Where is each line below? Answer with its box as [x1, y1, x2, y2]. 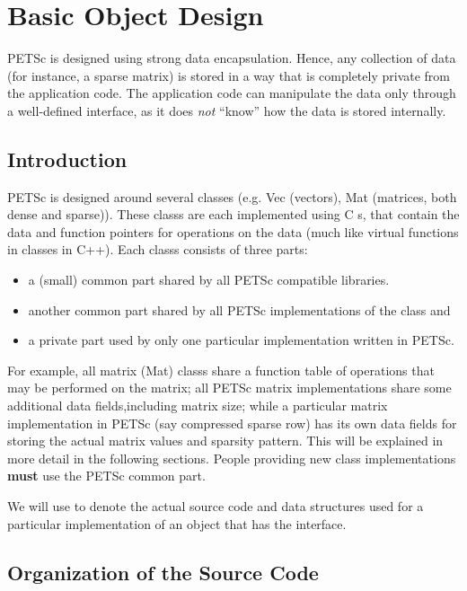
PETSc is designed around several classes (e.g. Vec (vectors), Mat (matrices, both [7, 187, 457, 206]
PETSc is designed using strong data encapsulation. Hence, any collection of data [7, 49, 456, 67]
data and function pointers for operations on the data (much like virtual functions [7, 222, 459, 241]
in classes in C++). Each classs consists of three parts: [7, 240, 308, 259]
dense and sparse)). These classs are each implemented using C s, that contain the [7, 205, 460, 224]
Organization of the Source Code [7, 558, 319, 586]
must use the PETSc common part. [7, 466, 206, 485]
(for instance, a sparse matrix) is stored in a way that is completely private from [7, 66, 450, 84]
